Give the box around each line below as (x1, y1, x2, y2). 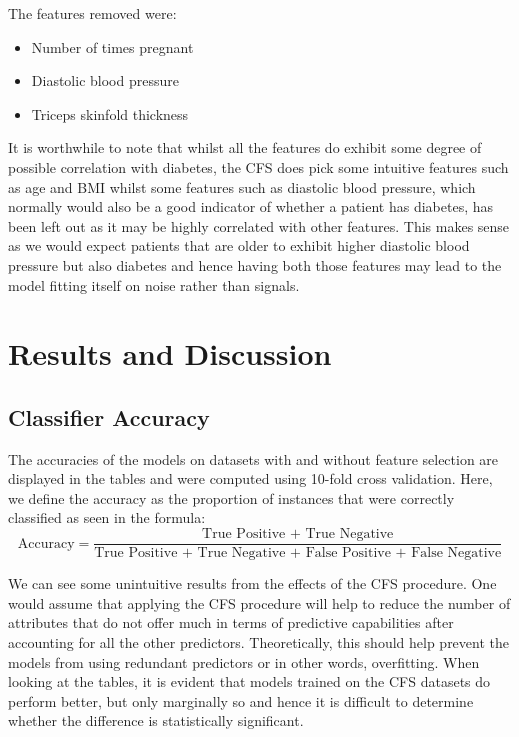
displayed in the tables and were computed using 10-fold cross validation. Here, (8, 468, 493, 489)
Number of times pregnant (31, 36, 194, 57)
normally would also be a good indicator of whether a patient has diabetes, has (8, 196, 494, 217)
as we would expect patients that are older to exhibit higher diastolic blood (8, 235, 470, 256)
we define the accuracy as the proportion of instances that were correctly (8, 487, 455, 508)
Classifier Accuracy (8, 401, 210, 432)
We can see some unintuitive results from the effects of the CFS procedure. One (8, 573, 497, 594)
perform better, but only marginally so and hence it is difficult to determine (8, 690, 474, 711)
